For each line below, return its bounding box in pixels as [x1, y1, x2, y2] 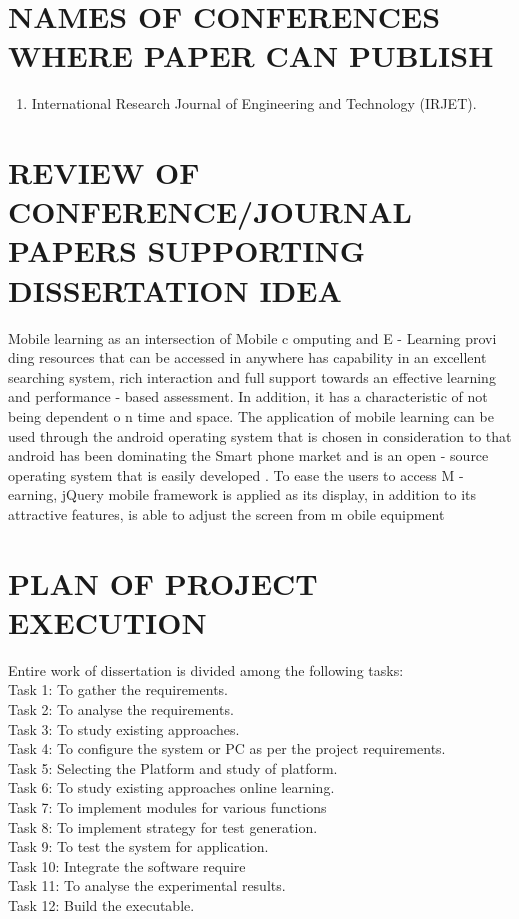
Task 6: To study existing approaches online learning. [8, 777, 335, 798]
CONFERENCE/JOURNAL [8, 191, 412, 232]
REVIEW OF [8, 152, 200, 193]
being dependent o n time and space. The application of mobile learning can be [8, 405, 494, 426]
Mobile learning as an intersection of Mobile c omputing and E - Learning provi [8, 327, 497, 348]
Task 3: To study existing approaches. [8, 718, 240, 739]
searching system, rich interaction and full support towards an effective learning [8, 366, 496, 387]
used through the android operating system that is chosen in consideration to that [8, 425, 512, 446]
